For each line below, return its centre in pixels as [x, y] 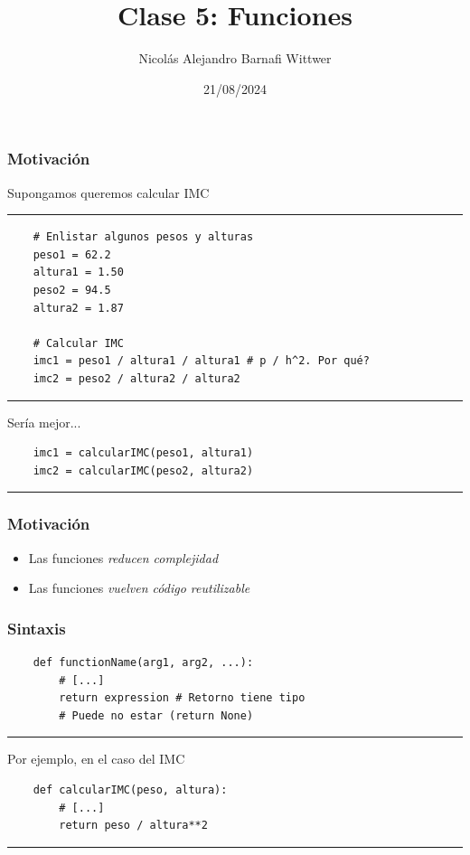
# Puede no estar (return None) [156, 715]
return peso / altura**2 [133, 826]
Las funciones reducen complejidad [123, 557]
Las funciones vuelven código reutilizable [139, 588]
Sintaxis [37, 628]
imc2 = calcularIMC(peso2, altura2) [143, 470]
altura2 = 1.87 [78, 308]
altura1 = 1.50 [78, 272]
